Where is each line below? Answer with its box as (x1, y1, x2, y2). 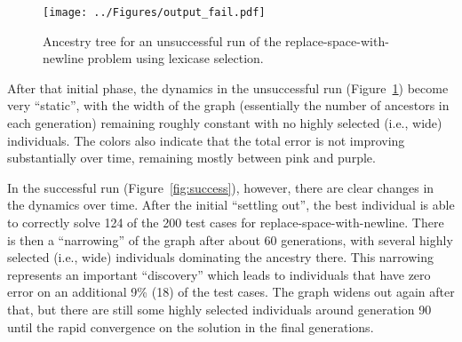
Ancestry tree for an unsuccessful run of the (43, 31, 282, 50)
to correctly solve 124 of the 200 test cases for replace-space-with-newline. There (7, 213, 444, 231)
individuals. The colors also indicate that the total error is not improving (7, 131, 405, 149)
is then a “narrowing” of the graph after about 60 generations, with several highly (7, 230, 453, 249)
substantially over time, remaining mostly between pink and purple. (7, 148, 376, 167)
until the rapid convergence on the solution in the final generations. (7, 317, 374, 336)
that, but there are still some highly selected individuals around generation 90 (7, 299, 432, 318)
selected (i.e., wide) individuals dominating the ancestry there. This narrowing (7, 248, 434, 266)
